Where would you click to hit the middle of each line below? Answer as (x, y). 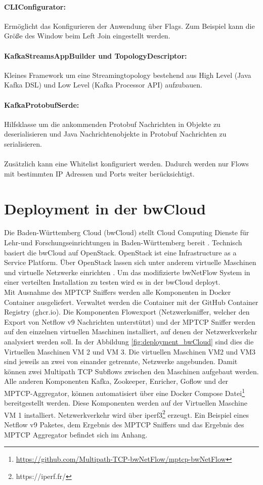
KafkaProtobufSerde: (42, 104)
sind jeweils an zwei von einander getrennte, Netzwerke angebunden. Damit (121, 361)
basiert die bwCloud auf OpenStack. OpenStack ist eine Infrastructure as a (120, 252)
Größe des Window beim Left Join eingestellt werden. (87, 36)
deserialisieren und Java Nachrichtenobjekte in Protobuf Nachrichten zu (115, 134)
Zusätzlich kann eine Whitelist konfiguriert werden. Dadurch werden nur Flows (126, 164)
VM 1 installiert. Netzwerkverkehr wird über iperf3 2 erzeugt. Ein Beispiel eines (126, 414)
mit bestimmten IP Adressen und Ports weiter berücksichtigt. (99, 173)
